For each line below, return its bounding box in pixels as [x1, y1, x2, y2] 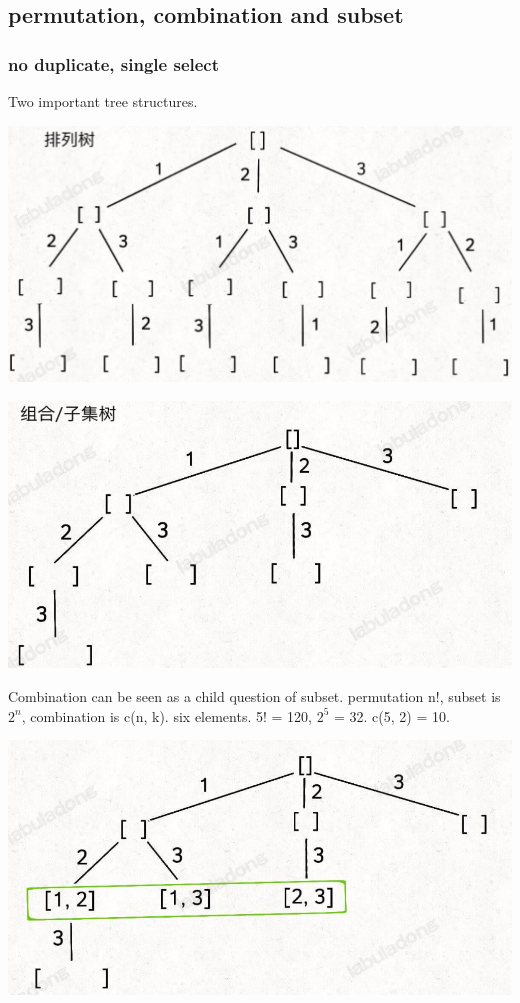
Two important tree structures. [8, 91, 198, 111]
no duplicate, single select [8, 51, 220, 76]
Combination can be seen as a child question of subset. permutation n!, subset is [8, 685, 501, 706]
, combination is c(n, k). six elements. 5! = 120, [21, 705, 312, 726]
